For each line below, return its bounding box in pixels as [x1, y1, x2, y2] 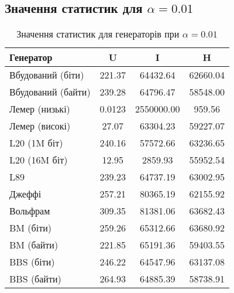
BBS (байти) [9, 272, 61, 286]
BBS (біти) [9, 255, 55, 269]
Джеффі [9, 187, 42, 201]
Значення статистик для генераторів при [16, 27, 180, 41]
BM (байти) [9, 238, 58, 252]
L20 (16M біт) [9, 153, 68, 167]
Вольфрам [9, 204, 50, 218]
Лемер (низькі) [9, 102, 70, 116]
